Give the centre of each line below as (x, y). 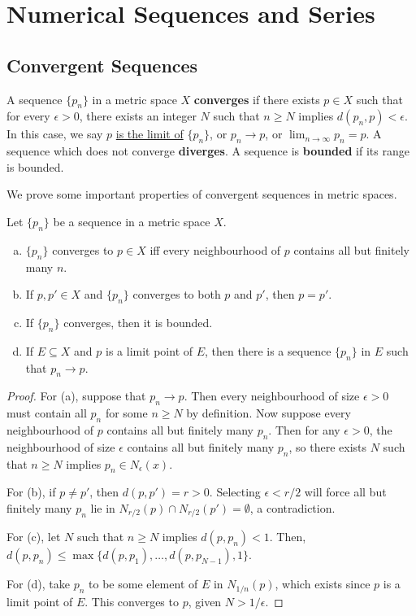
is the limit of (149, 134)
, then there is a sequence (268, 350)
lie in (103, 507)
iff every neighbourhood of (215, 249)
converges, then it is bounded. (138, 322)
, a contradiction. (292, 507)
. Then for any (304, 429)
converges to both (177, 294)
